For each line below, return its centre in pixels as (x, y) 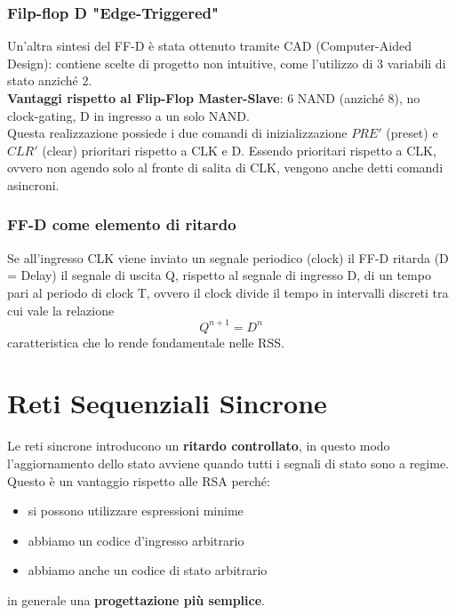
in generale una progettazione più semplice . (136, 599)
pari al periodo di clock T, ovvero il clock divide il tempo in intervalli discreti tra (228, 292)
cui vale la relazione (61, 310)
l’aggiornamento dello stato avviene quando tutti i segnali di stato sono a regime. (228, 463)
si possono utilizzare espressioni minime (136, 511)
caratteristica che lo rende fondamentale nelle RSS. (146, 342)
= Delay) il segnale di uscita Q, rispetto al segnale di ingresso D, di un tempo (219, 275)
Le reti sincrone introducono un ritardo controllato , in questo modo (199, 446)
